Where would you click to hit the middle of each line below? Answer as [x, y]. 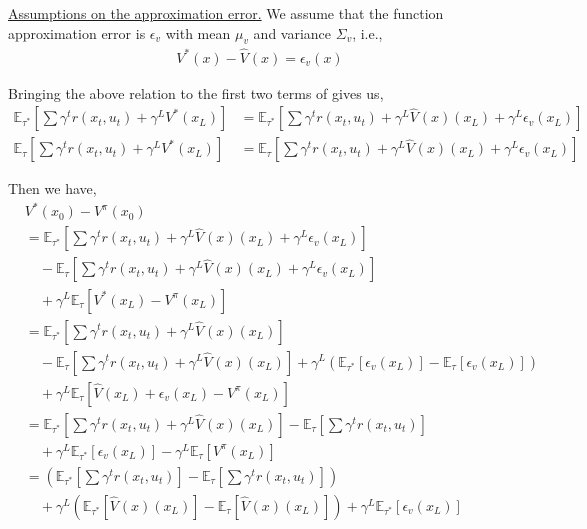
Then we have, [52, 188]
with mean [198, 32]
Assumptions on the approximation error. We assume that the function [226, 13]
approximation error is [77, 32]
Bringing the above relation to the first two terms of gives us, [196, 92]
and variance [292, 32]
